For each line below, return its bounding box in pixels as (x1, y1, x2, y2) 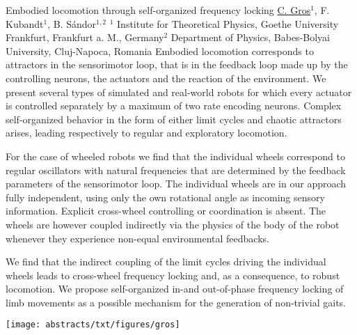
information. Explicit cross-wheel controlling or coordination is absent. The (6, 203, 326, 218)
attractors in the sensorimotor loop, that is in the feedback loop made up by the (6, 57, 348, 72)
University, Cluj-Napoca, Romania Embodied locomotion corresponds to (6, 43, 314, 58)
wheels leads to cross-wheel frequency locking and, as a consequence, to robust (6, 267, 340, 282)
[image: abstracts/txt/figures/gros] (6, 320, 180, 330)
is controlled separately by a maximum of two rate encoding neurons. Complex (6, 98, 342, 113)
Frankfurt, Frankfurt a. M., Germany (6, 30, 164, 45)
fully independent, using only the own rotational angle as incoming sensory (6, 189, 325, 204)
